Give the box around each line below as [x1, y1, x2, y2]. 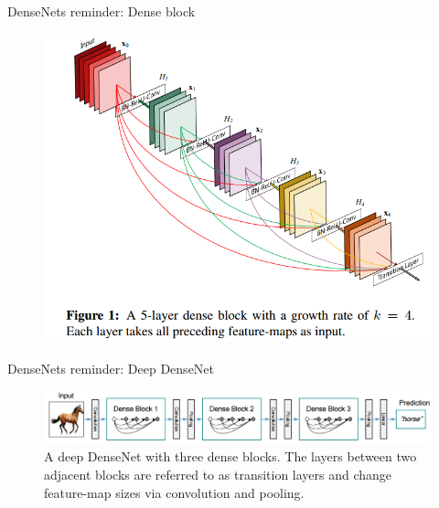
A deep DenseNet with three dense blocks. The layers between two [44, 447, 417, 466]
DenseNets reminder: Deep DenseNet [7, 358, 215, 377]
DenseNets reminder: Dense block [7, 2, 196, 20]
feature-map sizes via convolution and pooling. [44, 482, 305, 502]
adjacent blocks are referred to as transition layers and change [44, 465, 392, 484]
